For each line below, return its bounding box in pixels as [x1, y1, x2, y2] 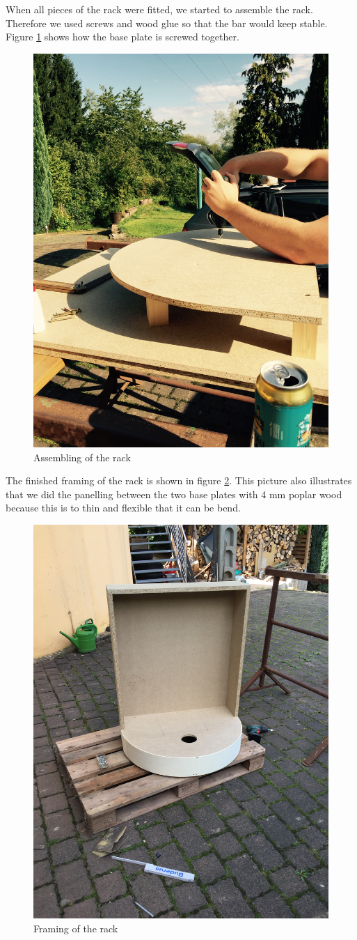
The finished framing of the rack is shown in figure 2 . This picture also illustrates [6, 473, 352, 488]
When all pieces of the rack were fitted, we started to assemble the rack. [6, 2, 313, 16]
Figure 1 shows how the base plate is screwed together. [6, 29, 239, 44]
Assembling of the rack [33, 449, 131, 464]
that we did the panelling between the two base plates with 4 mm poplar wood [6, 486, 342, 501]
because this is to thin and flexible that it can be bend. [6, 500, 241, 515]
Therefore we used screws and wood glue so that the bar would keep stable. [6, 15, 328, 30]
